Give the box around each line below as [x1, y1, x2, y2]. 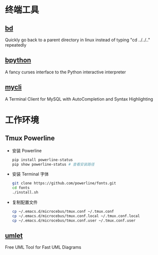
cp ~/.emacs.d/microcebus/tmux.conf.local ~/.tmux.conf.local [12, 213, 140, 219]
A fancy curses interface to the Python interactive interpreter [5, 69, 127, 75]
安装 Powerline [12, 148, 42, 153]
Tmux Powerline [5, 134, 55, 142]
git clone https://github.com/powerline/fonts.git [12, 181, 116, 186]
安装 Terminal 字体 [12, 171, 49, 177]
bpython [5, 56, 31, 65]
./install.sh [12, 190, 39, 195]
